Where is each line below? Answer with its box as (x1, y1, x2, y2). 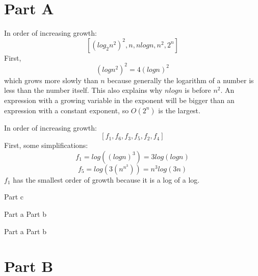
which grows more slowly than (4, 74, 98, 85)
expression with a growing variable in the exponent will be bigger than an (4, 95, 235, 105)
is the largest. (158, 105, 200, 115)
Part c (4, 191, 23, 202)
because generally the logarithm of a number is (107, 74, 254, 85)
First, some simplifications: (4, 140, 88, 150)
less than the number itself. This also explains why (4, 85, 163, 95)
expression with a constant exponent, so (4, 105, 129, 115)
